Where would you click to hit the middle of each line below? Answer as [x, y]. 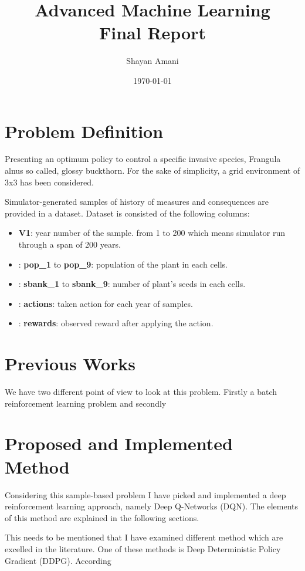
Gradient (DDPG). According [58, 560]
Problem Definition [84, 131]
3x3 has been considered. [49, 182]
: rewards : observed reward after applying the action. [116, 323]
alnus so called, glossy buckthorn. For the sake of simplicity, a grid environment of [152, 170]
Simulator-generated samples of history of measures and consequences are [137, 202]
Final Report [152, 33]
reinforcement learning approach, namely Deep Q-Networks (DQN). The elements [152, 506]
